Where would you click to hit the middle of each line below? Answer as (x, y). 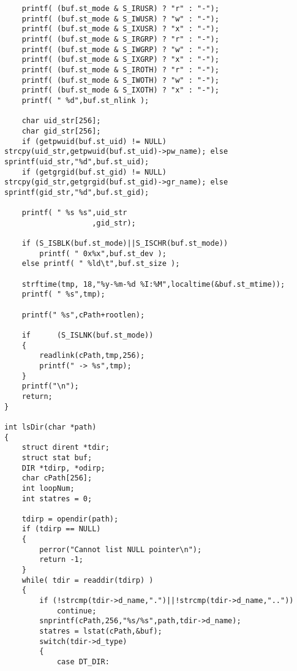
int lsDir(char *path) (51, 427)
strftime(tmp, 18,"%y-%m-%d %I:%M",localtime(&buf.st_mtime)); (153, 284)
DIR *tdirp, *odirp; (63, 468)
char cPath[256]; (57, 478)
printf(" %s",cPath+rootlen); (83, 315)
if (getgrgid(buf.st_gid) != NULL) (94, 172)
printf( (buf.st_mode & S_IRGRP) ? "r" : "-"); (120, 39)
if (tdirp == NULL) (61, 529)
